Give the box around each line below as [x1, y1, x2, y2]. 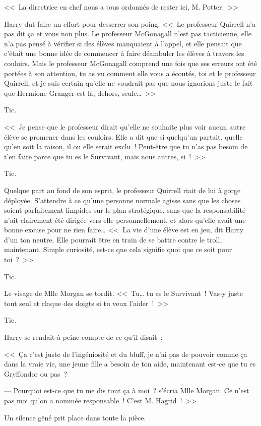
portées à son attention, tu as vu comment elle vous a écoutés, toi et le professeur [4, 68, 256, 78]
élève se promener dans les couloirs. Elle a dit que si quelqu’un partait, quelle [4, 131, 243, 142]
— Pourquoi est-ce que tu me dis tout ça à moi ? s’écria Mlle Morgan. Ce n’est [4, 385, 249, 396]
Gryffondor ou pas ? [4, 368, 68, 379]
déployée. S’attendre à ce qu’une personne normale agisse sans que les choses [4, 195, 241, 205]
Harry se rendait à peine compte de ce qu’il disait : [4, 332, 163, 342]
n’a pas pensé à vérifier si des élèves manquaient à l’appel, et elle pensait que [4, 38, 242, 48]
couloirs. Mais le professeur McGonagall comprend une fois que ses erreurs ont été [4, 57, 257, 68]
